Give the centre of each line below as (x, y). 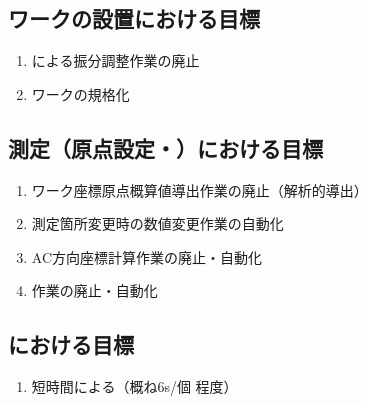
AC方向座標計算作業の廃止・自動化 (147, 256)
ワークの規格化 (80, 93)
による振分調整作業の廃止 (115, 60)
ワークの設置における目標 (134, 18)
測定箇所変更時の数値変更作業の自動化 (157, 223)
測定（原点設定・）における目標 (165, 147)
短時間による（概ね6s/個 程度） (134, 386)
